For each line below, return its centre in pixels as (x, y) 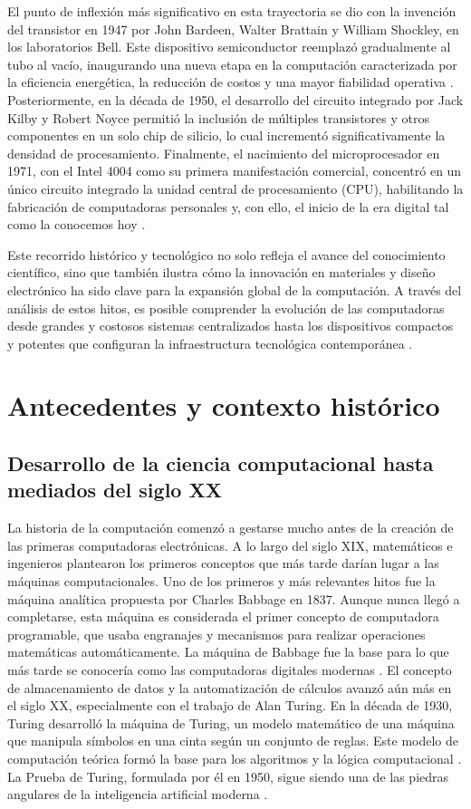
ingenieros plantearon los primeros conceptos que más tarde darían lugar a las (223, 563)
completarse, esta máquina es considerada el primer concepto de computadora (223, 616)
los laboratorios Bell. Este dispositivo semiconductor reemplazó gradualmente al (229, 47)
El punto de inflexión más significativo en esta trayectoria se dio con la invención (232, 11)
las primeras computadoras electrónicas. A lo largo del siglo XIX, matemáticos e (230, 545)
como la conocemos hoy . (77, 224)
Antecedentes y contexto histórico (224, 405)
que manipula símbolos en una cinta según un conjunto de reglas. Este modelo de (233, 741)
